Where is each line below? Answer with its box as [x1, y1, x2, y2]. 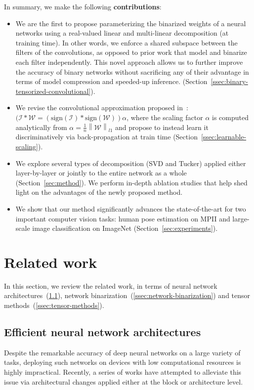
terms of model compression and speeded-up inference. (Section [15, 76, 208, 87]
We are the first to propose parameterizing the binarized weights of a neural [15, 18, 246, 28]
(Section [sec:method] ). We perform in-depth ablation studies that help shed [15, 177, 248, 187]
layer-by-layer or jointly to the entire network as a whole [15, 168, 187, 178]
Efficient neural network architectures [4, 324, 201, 339]
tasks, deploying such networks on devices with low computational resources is [4, 357, 241, 367]
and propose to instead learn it [115, 122, 209, 132]
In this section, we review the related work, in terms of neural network [4, 280, 217, 291]
